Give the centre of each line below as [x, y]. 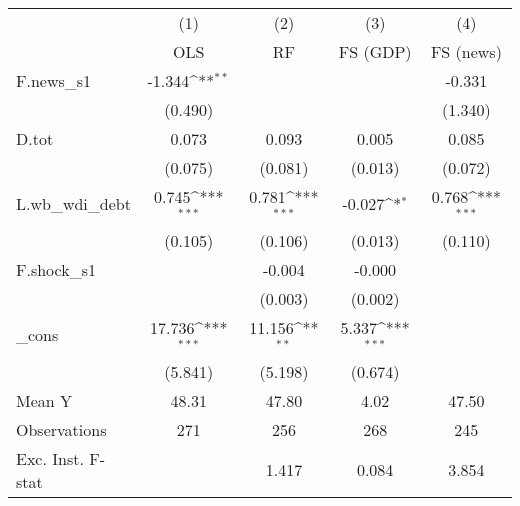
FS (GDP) [375, 51]
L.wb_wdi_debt [73, 204]
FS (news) [466, 51]
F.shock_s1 [56, 269]
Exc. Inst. [50, 458]
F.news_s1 [54, 80]
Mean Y [44, 400]
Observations [61, 429]
